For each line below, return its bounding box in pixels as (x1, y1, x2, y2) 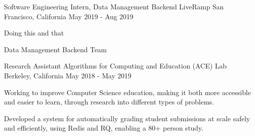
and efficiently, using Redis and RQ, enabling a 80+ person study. (4, 123, 204, 133)
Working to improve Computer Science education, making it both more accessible (4, 87, 251, 97)
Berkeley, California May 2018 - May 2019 (4, 70, 131, 80)
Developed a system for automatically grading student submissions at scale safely (4, 113, 250, 123)
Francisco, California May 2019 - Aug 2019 (4, 11, 133, 21)
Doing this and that (4, 28, 64, 38)
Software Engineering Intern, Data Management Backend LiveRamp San (4, 1, 224, 11)
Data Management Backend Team (4, 44, 107, 54)
